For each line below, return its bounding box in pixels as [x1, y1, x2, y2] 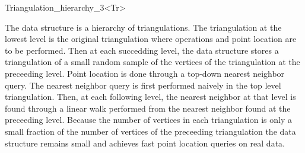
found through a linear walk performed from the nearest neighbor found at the [5, 102, 291, 114]
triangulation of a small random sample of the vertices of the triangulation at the [5, 56, 300, 68]
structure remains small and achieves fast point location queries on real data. [5, 136, 285, 149]
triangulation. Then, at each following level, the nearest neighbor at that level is [5, 90, 296, 103]
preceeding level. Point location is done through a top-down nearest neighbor [5, 67, 285, 79]
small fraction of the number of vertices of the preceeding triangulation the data [5, 125, 296, 137]
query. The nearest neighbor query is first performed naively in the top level [5, 79, 281, 91]
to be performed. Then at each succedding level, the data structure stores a [5, 44, 279, 56]
